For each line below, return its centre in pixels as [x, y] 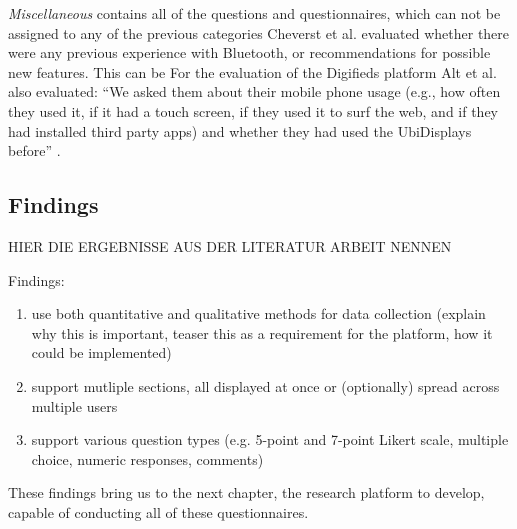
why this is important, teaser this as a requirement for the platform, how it [262, 332]
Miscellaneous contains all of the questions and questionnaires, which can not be [254, 13]
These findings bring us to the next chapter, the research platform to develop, [246, 492]
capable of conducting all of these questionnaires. [158, 511]
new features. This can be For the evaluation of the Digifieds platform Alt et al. [252, 71]
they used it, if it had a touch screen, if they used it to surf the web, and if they [253, 110]
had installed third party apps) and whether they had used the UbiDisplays [240, 130]
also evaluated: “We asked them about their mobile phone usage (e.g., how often [254, 91]
